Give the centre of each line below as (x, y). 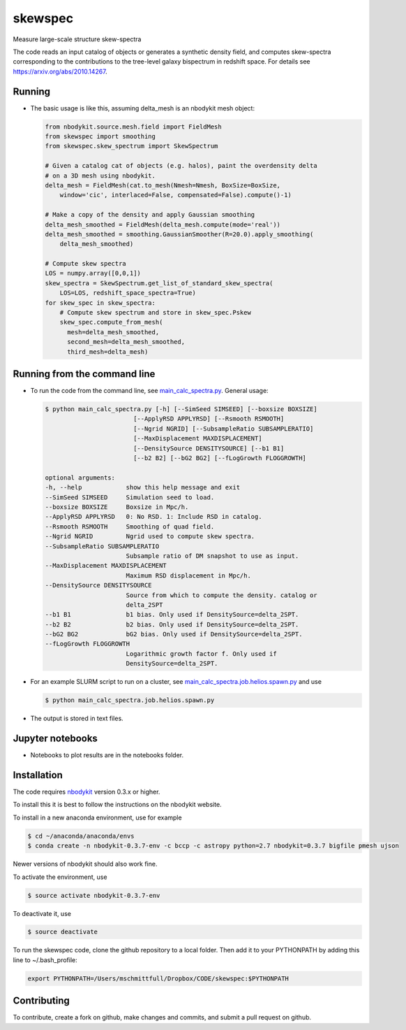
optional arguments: (80, 478)
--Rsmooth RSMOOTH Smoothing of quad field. (130, 527)
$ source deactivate (62, 932)
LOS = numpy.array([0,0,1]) (93, 273)
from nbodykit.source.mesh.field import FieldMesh (134, 127)
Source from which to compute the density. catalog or (221, 595)
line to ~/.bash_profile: (45, 960)
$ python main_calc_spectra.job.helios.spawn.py (130, 700)
